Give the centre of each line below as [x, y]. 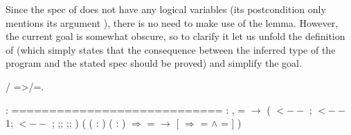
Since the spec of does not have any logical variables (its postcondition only [166, 9]
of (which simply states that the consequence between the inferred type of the [171, 49]
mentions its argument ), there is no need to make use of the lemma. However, [172, 22]
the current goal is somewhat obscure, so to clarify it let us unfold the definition [175, 36]
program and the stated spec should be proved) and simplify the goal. [154, 63]
